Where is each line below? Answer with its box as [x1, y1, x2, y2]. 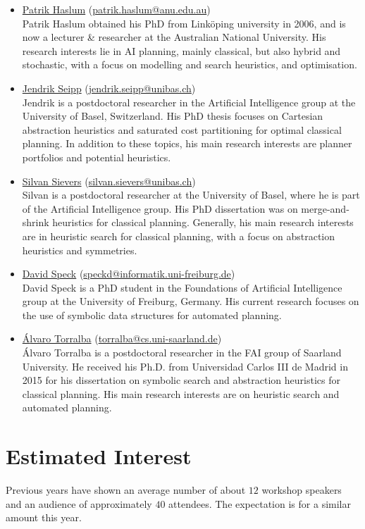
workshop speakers [261, 483, 342, 497]
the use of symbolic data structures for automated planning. [22, 307, 282, 322]
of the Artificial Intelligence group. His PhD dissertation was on [22, 201, 298, 216]
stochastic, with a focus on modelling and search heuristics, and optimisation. [22, 57, 357, 72]
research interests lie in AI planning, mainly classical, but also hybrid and [22, 43, 341, 58]
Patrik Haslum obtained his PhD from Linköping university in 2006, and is [22, 15, 346, 30]
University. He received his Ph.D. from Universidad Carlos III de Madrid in [22, 359, 348, 373]
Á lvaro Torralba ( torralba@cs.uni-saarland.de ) [22, 331, 222, 346]
